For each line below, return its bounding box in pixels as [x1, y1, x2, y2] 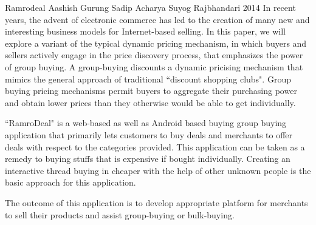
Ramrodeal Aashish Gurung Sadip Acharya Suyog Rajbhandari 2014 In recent [5, 1, 296, 13]
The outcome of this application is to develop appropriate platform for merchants [5, 196, 308, 209]
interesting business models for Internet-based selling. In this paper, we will [5, 25, 286, 38]
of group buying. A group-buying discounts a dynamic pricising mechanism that [5, 60, 303, 73]
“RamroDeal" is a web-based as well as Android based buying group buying [5, 116, 287, 129]
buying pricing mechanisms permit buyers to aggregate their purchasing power [5, 84, 297, 97]
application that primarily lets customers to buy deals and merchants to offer [5, 128, 293, 141]
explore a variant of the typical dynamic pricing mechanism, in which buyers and [5, 36, 307, 49]
